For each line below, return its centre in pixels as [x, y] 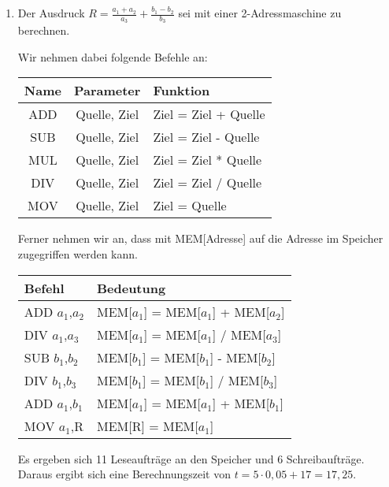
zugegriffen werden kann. [78, 254]
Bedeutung [131, 288]
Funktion [182, 91]
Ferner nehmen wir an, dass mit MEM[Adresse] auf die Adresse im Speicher [200, 238]
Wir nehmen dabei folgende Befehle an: [113, 56]
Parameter [107, 91]
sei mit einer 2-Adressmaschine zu [260, 13]
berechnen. [44, 30]
